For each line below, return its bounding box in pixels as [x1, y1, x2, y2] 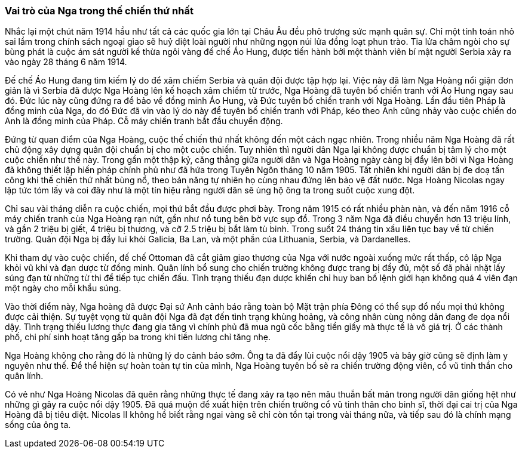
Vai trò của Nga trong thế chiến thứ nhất [5, 5, 194, 17]
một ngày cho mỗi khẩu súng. [5, 283, 121, 294]
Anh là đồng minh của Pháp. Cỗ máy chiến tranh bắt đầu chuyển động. [5, 116, 283, 127]
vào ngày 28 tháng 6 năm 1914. [5, 57, 127, 67]
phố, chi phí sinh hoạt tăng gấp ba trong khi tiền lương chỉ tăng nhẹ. [5, 332, 271, 343]
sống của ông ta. [5, 420, 71, 430]
